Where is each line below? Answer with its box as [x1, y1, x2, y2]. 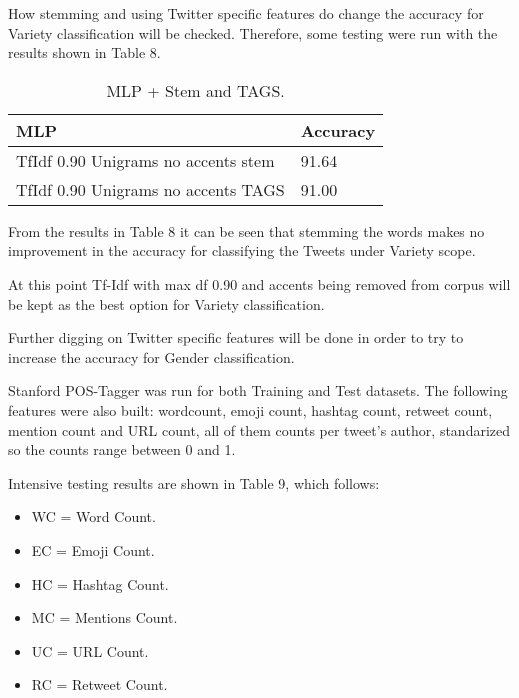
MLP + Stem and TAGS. [106, 78, 285, 102]
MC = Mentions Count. [31, 607, 178, 628]
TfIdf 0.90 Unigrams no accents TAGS [16, 177, 285, 201]
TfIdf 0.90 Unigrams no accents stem [16, 148, 275, 172]
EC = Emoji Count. [31, 539, 155, 560]
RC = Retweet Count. [31, 674, 168, 695]
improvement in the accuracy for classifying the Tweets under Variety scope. [8, 240, 476, 261]
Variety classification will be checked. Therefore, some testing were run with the [8, 22, 498, 43]
